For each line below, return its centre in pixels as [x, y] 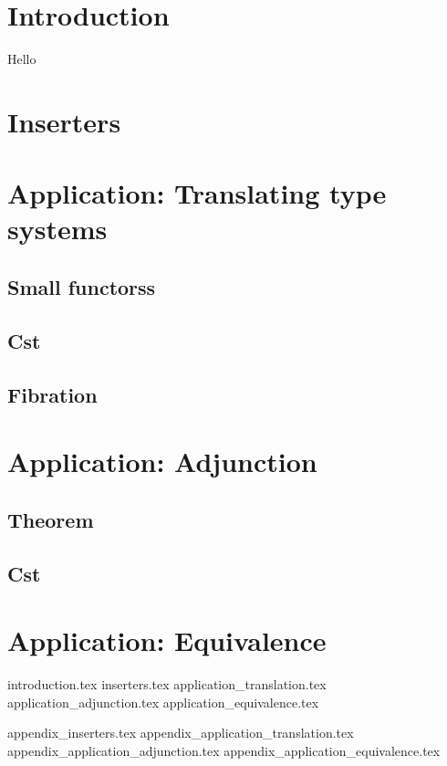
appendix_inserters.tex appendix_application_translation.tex [181, 733]
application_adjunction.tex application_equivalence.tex [163, 702]
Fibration [52, 394]
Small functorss [82, 287]
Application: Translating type [197, 193]
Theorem [51, 519]
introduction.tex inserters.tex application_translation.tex [167, 684]
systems [57, 229]
